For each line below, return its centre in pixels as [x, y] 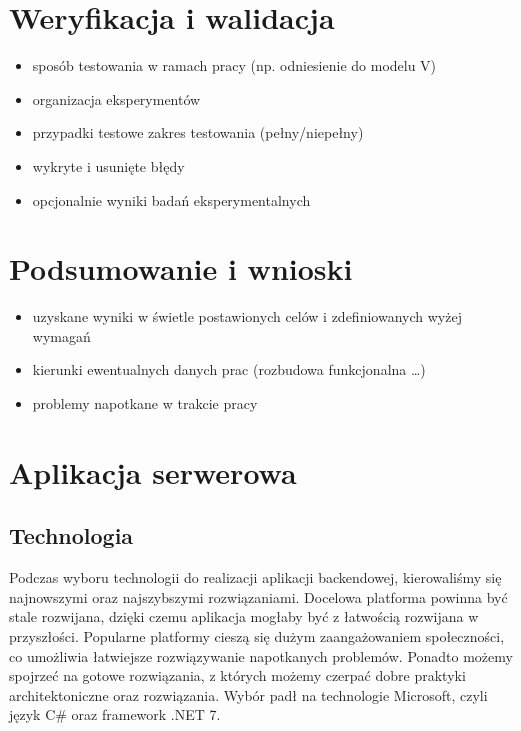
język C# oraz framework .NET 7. [115, 714]
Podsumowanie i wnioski [181, 268]
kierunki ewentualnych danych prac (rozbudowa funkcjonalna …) [229, 369]
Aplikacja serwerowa [153, 471]
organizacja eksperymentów [116, 98]
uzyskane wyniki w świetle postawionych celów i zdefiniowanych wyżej [247, 316]
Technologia [71, 535]
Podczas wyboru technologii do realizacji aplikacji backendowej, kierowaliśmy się [255, 577]
